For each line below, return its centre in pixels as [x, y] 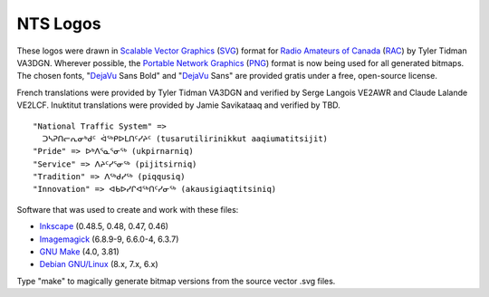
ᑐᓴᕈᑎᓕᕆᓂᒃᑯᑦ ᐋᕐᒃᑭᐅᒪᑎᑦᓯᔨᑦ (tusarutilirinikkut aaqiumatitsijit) [185, 139]
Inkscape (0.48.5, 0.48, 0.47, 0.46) [104, 226]
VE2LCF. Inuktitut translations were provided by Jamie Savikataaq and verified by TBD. [179, 105]
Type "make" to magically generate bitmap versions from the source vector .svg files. [176, 281]
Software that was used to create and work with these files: [128, 209]
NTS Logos [59, 24]
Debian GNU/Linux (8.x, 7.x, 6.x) [99, 264]
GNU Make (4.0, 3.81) [79, 252]
